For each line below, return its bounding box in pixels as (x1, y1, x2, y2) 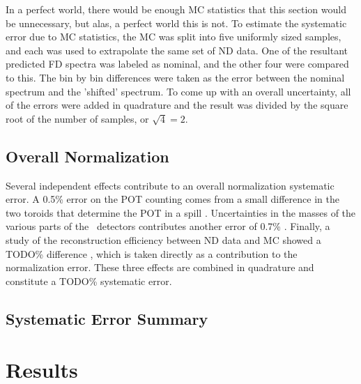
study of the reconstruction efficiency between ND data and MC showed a (6, 232, 321, 247)
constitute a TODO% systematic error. (6, 273, 172, 288)
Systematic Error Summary (6, 307, 208, 329)
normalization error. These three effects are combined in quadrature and (6, 260, 314, 275)
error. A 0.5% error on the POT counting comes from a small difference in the (6, 192, 339, 206)
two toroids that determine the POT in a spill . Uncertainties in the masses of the (6, 205, 356, 220)
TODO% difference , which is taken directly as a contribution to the (6, 246, 298, 261)
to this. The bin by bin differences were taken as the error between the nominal (6, 70, 345, 84)
